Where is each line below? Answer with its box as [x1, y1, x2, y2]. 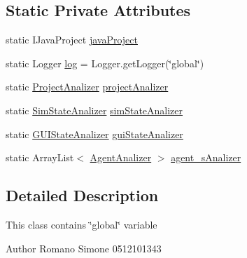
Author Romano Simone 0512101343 [6, 240, 162, 255]
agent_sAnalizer [171, 150, 241, 165]
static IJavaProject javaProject [6, 32, 138, 47]
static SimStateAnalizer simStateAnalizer [6, 102, 183, 117]
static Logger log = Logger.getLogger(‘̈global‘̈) [6, 55, 204, 70]
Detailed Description [6, 184, 159, 206]
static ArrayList [6, 150, 74, 165]
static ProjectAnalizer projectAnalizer [6, 79, 169, 94]
